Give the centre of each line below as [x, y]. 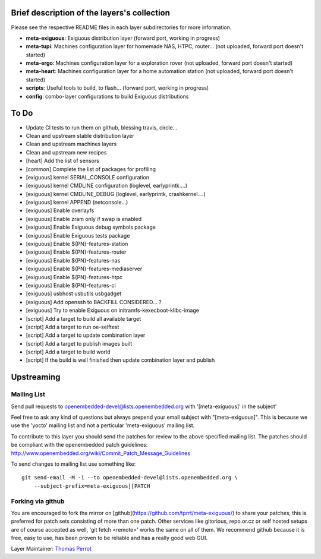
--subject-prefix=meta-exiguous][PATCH [92, 486]
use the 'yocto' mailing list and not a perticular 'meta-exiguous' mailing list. [103, 425]
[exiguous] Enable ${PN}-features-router [76, 252]
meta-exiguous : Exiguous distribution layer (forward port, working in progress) [123, 38]
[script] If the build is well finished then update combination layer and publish [120, 360]
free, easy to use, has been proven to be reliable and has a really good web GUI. [109, 538]
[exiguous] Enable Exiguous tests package [78, 235]
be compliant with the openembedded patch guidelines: [79, 445]
